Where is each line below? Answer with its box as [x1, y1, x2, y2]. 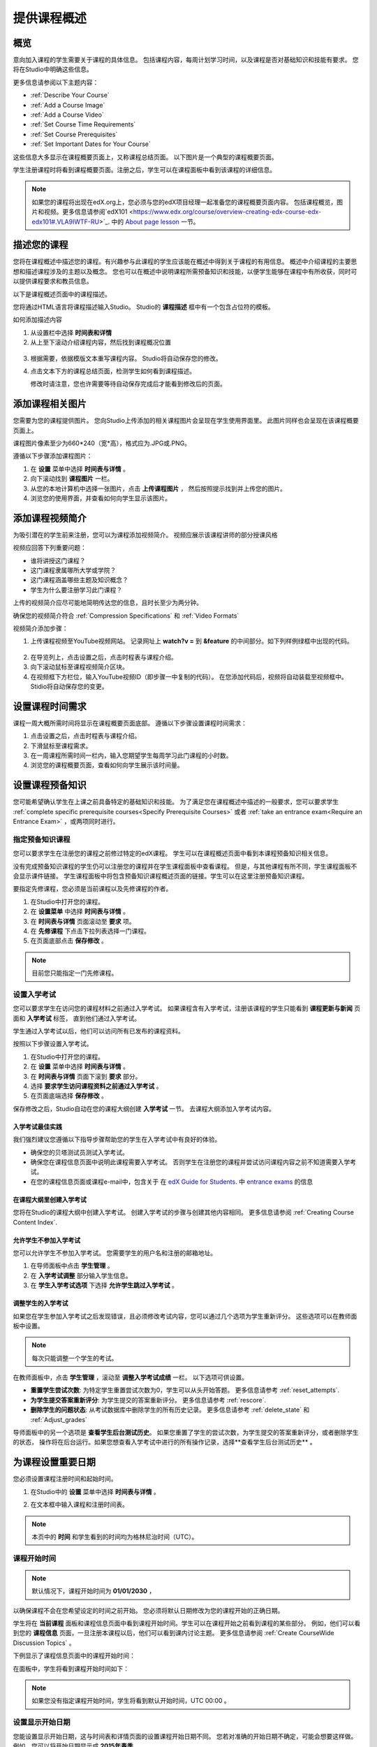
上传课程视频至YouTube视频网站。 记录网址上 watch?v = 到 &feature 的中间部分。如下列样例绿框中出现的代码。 [30, 637, 353, 646]
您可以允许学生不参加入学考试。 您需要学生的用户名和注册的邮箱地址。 [13, 1248, 216, 1257]
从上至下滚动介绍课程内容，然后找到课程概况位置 [30, 338, 171, 347]
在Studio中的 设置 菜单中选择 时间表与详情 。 [30, 1487, 160, 1495]
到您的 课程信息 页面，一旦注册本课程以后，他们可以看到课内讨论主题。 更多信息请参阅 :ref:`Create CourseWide [13, 1629, 334, 1637]
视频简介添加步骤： [13, 624, 68, 632]
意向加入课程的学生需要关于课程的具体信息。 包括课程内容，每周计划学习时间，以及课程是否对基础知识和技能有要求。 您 [13, 56, 359, 64]
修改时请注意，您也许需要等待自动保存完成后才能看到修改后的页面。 [30, 379, 226, 388]
